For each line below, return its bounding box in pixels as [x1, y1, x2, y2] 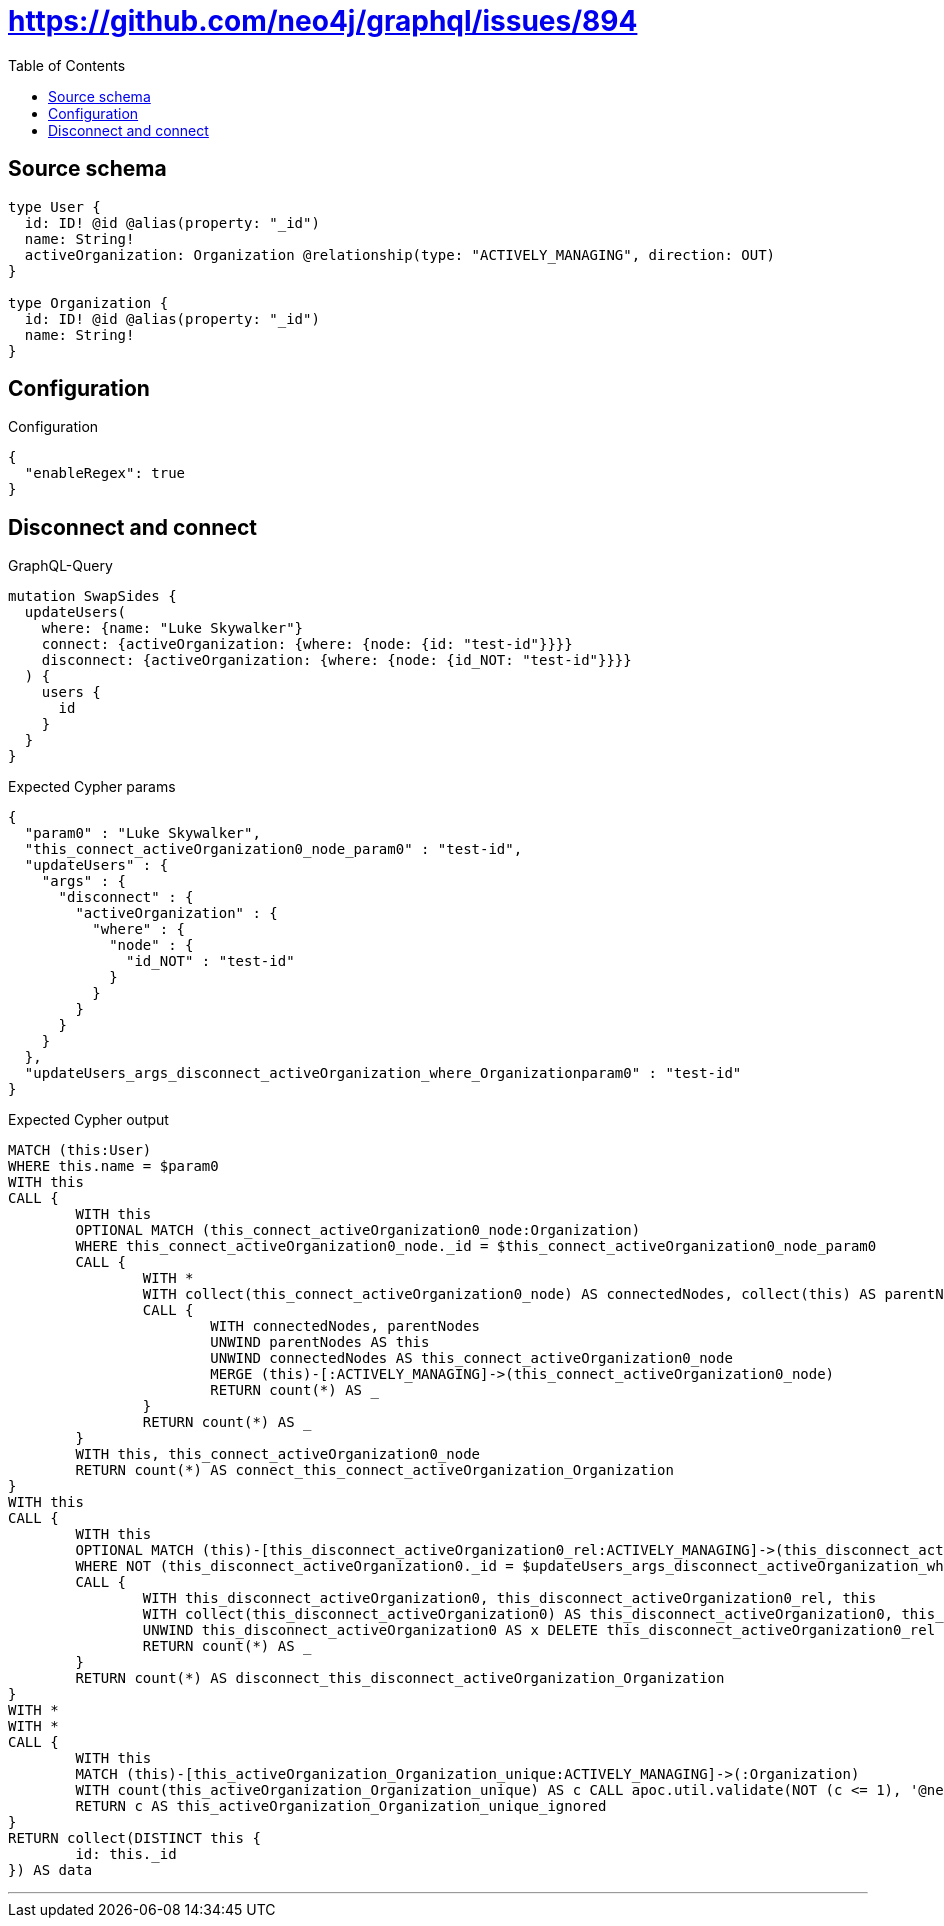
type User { [8, 198, 101, 215]
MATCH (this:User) [8, 1142, 152, 1159]
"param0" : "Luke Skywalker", [24, 825, 261, 842]
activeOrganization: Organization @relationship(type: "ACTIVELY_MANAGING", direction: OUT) [24, 246, 776, 263]
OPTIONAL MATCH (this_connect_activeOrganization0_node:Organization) [75, 1222, 641, 1239]
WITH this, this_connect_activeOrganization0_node [75, 1446, 481, 1463]
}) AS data [8, 1862, 93, 1879]
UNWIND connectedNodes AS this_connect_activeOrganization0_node [210, 1350, 733, 1367]
